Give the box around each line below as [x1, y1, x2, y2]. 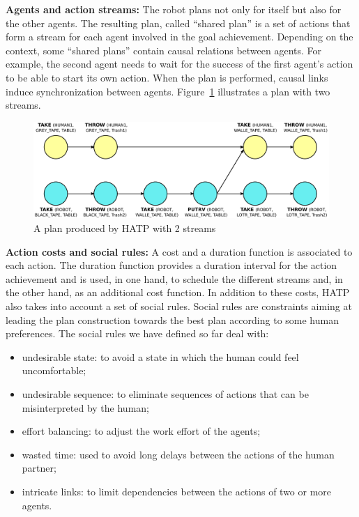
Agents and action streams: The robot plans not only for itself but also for [6, 2, 342, 16]
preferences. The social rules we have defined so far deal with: [6, 326, 269, 341]
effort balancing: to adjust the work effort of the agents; [22, 424, 261, 438]
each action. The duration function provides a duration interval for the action [6, 258, 337, 272]
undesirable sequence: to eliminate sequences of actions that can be [22, 386, 309, 401]
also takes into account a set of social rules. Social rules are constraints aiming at [6, 299, 352, 314]
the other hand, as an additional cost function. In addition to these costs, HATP [6, 285, 350, 300]
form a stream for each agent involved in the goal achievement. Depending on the [6, 29, 353, 44]
